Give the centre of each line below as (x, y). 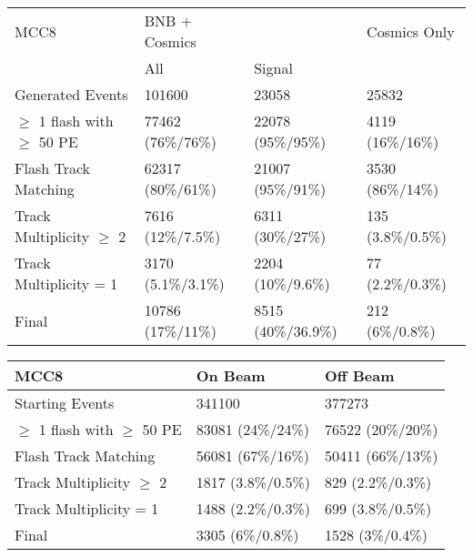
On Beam (231, 375)
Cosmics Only (411, 31)
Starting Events (65, 403)
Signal (273, 68)
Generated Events (71, 94)
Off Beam (359, 375)
